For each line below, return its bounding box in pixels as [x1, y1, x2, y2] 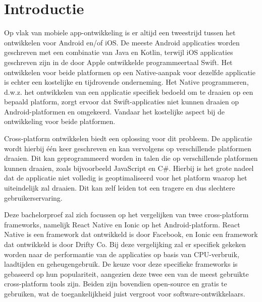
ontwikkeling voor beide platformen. [4, 116, 116, 127]
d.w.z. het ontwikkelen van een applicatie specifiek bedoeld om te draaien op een [4, 86, 253, 97]
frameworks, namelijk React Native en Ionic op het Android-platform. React [4, 219, 240, 229]
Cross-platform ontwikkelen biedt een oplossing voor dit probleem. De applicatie [4, 133, 252, 144]
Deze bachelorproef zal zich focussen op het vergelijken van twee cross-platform [4, 209, 249, 220]
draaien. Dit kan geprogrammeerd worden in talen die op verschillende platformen [4, 153, 258, 163]
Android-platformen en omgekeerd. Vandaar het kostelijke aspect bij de [4, 106, 225, 116]
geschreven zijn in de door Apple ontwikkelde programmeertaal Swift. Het [4, 56, 233, 67]
